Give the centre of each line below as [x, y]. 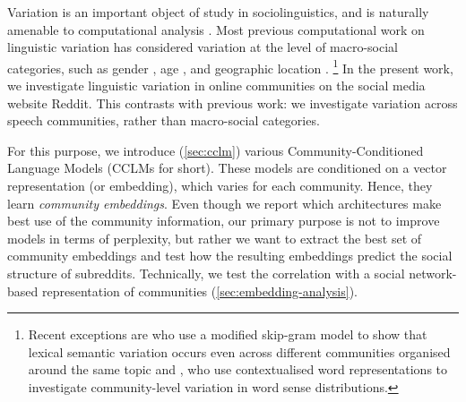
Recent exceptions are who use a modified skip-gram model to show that [228, 334]
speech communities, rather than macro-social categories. [164, 120]
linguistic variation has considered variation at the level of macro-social [203, 47]
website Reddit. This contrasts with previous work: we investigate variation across [233, 103]
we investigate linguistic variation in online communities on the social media [216, 86]
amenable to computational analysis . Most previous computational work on [216, 29]
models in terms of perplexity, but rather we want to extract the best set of [215, 238]
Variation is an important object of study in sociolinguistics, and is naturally [218, 12]
